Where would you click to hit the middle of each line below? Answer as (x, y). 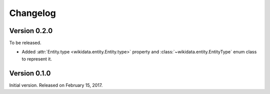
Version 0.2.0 (31, 31)
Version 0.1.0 (30, 73)
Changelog (32, 13)
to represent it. (37, 59)
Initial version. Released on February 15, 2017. (56, 85)
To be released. (25, 43)
